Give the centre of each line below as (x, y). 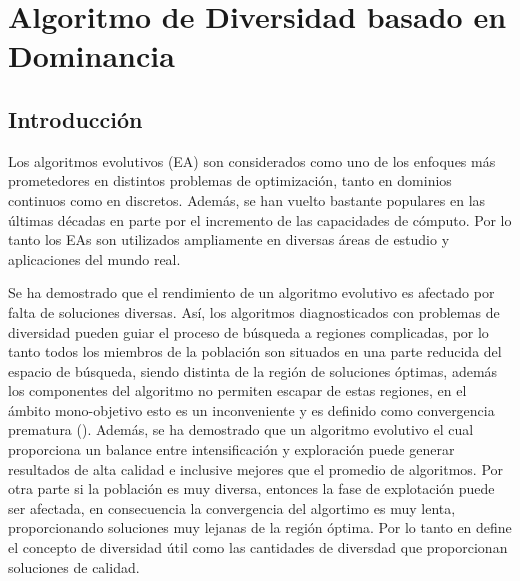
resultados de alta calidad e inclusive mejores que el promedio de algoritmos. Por (256, 468)
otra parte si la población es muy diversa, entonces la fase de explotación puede (251, 488)
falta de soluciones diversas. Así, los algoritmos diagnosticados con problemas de (254, 311)
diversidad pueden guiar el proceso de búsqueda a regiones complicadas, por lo (248, 331)
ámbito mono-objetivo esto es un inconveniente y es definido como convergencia (251, 409)
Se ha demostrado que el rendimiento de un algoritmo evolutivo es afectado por (251, 292)
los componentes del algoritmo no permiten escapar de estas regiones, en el (237, 390)
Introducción (75, 118)
